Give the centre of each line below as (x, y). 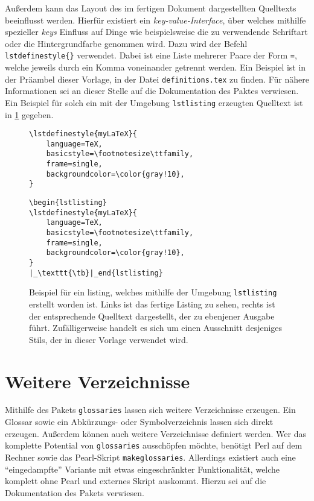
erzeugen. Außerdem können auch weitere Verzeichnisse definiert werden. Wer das (156, 433)
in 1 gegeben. (29, 114)
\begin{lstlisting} (68, 203)
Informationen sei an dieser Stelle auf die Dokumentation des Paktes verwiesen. (152, 91)
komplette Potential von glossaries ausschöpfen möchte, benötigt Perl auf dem (154, 445)
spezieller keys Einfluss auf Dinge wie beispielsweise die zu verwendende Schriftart (156, 32)
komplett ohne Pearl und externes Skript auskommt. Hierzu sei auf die (136, 481)
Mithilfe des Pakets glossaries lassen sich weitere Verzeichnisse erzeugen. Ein (150, 410)
